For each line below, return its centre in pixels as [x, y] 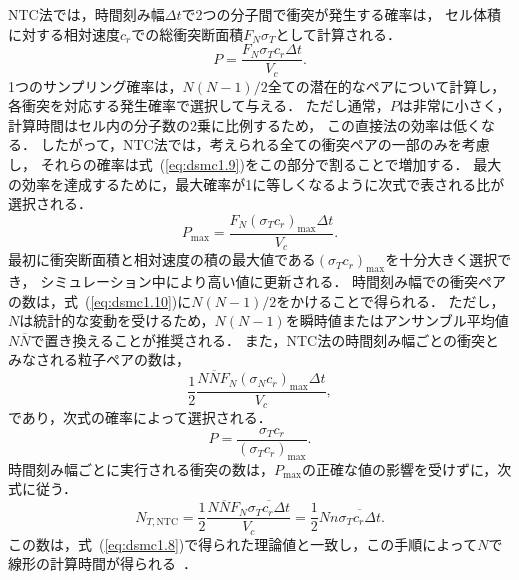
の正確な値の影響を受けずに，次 [407, 468]
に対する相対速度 [64, 33]
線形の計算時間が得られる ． [102, 563]
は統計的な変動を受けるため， [117, 320]
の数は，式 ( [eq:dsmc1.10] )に [100, 300]
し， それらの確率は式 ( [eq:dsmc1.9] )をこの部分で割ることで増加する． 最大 [255, 164]
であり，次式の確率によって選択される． [140, 417]
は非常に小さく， [454, 105]
